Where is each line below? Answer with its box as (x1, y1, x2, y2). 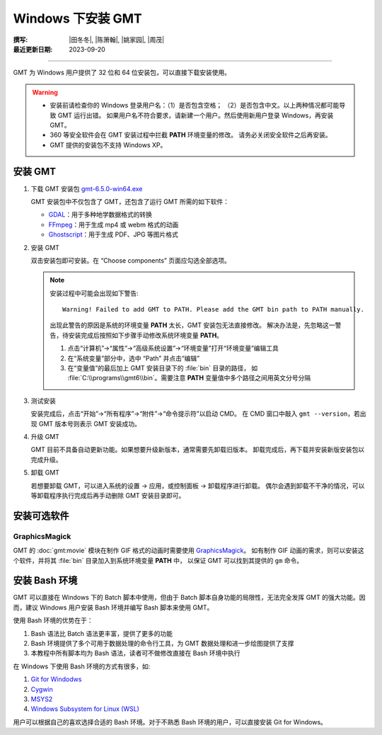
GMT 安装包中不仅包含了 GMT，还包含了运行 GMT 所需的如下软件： (30, 197, 230, 205)
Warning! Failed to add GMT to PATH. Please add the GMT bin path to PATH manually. (62, 305, 364, 314)
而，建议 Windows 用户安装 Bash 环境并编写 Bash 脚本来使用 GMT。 (13, 603, 214, 612)
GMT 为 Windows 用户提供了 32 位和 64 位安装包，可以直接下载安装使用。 (13, 68, 231, 77)
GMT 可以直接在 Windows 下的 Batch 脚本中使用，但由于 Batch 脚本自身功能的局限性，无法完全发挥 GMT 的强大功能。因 (13, 593, 366, 602)
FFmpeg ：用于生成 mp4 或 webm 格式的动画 (48, 220, 179, 229)
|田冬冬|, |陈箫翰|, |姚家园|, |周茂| (69, 35, 165, 44)
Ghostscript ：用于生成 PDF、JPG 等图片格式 (48, 230, 178, 239)
